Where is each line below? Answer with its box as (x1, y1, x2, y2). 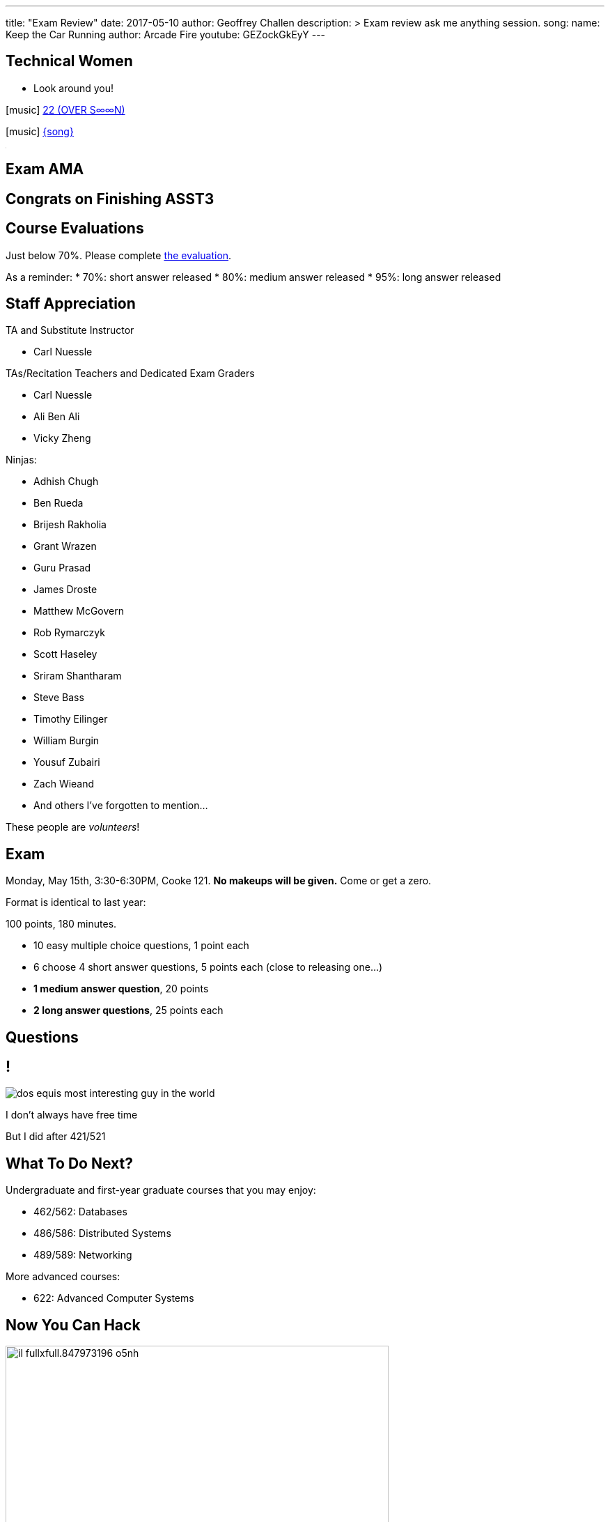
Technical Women (6, 52, 133, 70)
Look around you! (33, 82, 114, 94)
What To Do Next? (6, 1154, 133, 1172)
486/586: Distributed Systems (33, 1227, 171, 1240)
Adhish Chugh (33, 475, 99, 488)
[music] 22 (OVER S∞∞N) (6, 103, 125, 116)
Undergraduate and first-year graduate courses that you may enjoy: (6, 1184, 316, 1197)
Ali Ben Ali (33, 410, 80, 423)
